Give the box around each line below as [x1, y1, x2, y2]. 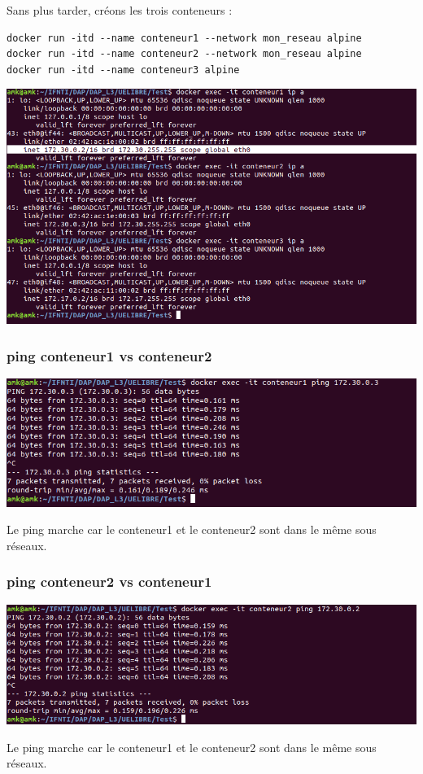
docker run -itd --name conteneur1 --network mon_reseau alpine [7, 32, 362, 44]
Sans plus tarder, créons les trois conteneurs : [7, 2, 233, 18]
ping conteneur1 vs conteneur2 [7, 345, 212, 365]
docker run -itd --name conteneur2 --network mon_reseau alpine [7, 48, 362, 60]
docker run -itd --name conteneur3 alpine [7, 63, 240, 76]
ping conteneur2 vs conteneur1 [7, 571, 212, 592]
